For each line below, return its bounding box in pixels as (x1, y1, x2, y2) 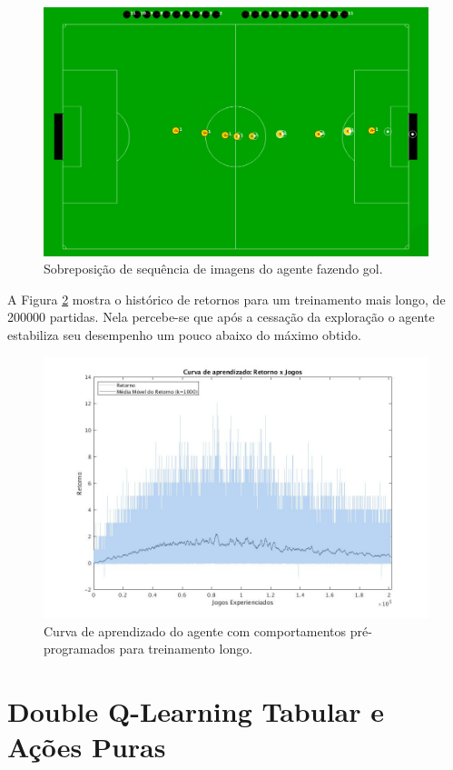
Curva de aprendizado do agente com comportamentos (44, 621, 347, 640)
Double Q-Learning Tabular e (7, 693, 384, 730)
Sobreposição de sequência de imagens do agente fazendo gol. (44, 259, 383, 278)
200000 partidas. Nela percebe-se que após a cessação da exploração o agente (7, 307, 435, 326)
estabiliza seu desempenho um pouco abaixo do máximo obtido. (7, 325, 361, 345)
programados (44, 639, 115, 658)
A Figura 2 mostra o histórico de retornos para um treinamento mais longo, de (7, 289, 446, 308)
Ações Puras (7, 728, 166, 765)
